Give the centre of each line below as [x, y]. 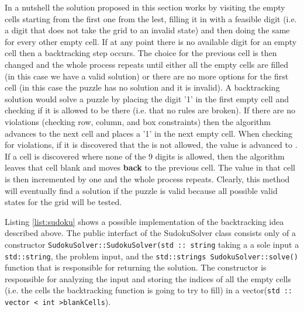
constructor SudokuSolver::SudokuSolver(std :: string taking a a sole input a [152, 244]
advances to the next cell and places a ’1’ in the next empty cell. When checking [149, 133]
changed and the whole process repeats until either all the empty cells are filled [146, 64]
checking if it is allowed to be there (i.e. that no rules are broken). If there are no [150, 110]
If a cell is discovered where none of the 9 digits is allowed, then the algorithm [145, 156]
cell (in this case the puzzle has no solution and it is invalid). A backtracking [142, 87]
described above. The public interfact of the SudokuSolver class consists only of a [150, 233]
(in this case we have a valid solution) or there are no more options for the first [147, 76]
